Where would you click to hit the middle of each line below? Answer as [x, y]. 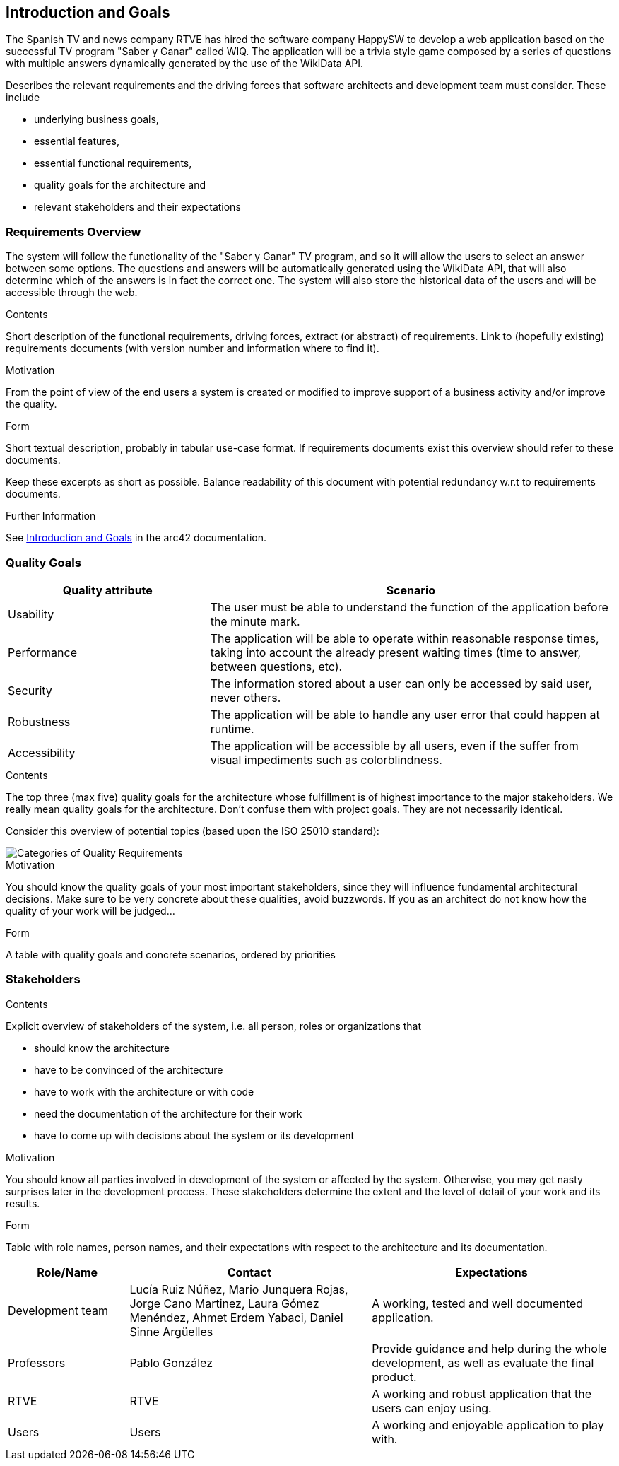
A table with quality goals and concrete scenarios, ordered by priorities [171, 954]
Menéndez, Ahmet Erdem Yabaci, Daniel [236, 1317]
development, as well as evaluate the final [483, 1362]
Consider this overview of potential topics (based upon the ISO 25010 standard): [193, 831]
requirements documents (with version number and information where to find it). [193, 348]
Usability [31, 614]
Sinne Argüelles [171, 1331]
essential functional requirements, [113, 163]
